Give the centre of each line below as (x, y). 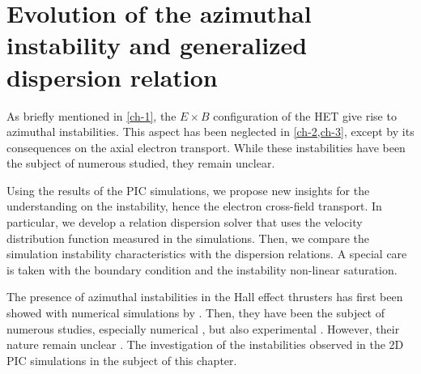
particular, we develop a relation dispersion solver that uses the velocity (185, 222)
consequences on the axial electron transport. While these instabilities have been (206, 147)
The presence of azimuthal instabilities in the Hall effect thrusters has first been (205, 297)
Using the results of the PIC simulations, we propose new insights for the (188, 190)
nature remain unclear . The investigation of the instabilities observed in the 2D (205, 344)
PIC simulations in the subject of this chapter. (122, 360)
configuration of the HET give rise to (305, 115)
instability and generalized (157, 45)
